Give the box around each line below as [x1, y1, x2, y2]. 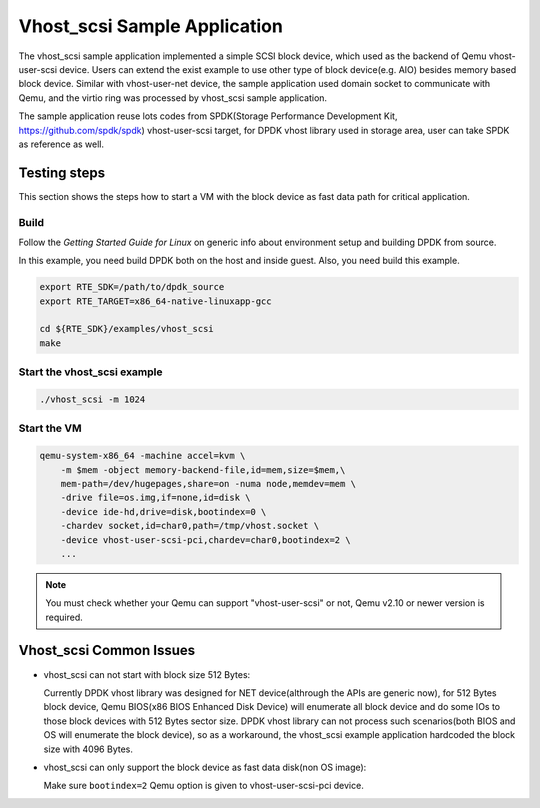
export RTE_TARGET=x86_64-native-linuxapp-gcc [39, 295, 272, 307]
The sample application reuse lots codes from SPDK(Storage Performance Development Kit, [18, 110, 398, 122]
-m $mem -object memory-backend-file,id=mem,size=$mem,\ [60, 464, 346, 475]
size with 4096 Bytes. [43, 743, 134, 755]
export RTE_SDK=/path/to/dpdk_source [39, 281, 225, 293]
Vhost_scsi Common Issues [18, 642, 196, 659]
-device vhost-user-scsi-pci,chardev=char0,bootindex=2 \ [60, 534, 351, 545]
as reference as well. [18, 138, 105, 150]
